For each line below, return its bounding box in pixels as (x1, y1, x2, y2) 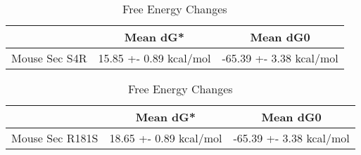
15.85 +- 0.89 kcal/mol (98, 50, 211, 66)
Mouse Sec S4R (11, 50, 87, 66)
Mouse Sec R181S (11, 130, 99, 146)
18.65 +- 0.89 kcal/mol (109, 130, 222, 146)
